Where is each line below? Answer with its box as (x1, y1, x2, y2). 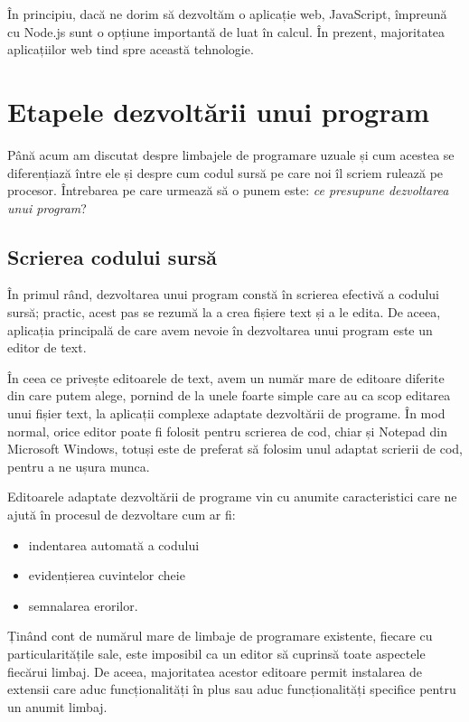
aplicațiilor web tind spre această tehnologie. (7, 40, 254, 59)
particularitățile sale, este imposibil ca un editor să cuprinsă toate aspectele (7, 643, 426, 662)
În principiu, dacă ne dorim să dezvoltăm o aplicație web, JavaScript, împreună (7, 5, 447, 23)
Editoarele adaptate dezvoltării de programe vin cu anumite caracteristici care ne (7, 487, 457, 506)
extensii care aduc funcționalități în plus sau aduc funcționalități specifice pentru (7, 680, 456, 699)
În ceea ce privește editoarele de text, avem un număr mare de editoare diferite (7, 368, 445, 387)
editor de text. (7, 338, 87, 357)
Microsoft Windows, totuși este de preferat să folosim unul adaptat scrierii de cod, (7, 439, 463, 458)
